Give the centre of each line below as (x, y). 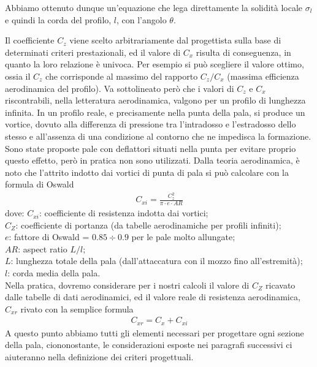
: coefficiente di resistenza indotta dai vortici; (124, 213)
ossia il (18, 76)
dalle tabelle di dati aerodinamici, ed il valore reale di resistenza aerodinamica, (153, 297)
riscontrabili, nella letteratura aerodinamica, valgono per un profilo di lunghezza (155, 100)
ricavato (281, 285)
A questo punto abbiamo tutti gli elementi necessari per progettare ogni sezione (155, 332)
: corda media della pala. (54, 273)
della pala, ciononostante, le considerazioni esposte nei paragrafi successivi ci (149, 345)
